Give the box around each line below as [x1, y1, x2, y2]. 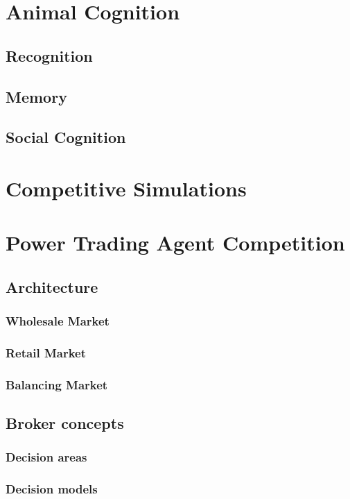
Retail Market [6, 344, 87, 362]
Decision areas [6, 448, 87, 466]
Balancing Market [6, 375, 108, 393]
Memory [6, 85, 67, 107]
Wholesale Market [6, 312, 110, 330]
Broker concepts [6, 412, 124, 434]
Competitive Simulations [6, 174, 247, 202]
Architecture [6, 276, 98, 297]
